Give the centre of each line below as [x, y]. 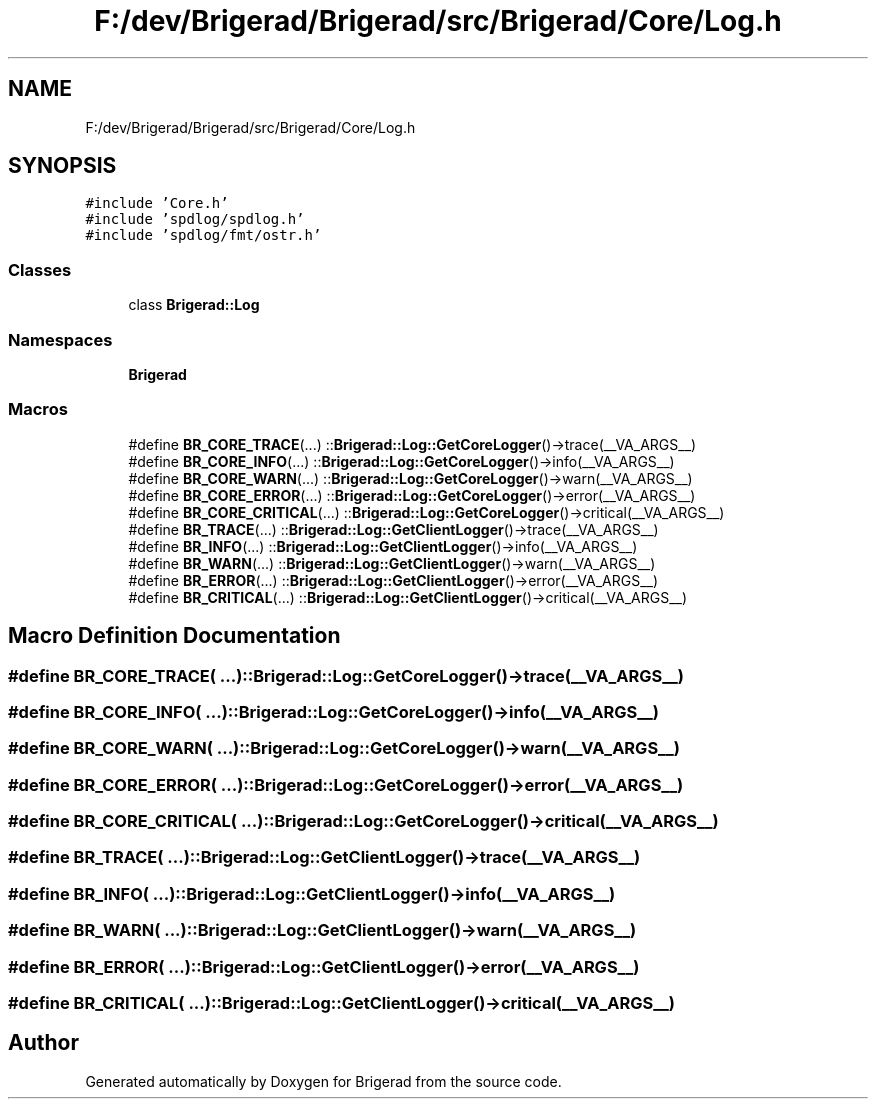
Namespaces [60, 339]
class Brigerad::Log [194, 305]
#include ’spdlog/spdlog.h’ [195, 219]
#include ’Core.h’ [157, 203]
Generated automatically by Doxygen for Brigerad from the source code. [323, 1081]
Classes [40, 269]
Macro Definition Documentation [174, 636]
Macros [38, 409]
